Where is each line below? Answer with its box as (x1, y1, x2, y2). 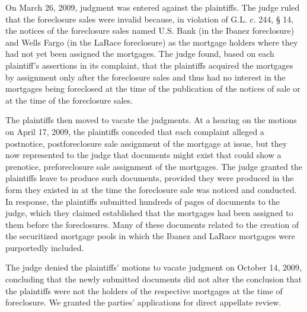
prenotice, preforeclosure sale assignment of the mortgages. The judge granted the (5, 160, 303, 172)
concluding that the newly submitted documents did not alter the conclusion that (5, 273, 302, 285)
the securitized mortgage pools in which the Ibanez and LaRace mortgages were (5, 230, 295, 242)
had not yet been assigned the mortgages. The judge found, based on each (5, 47, 274, 60)
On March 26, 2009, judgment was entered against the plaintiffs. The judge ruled (5, 1, 300, 13)
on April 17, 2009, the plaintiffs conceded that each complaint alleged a (5, 125, 264, 137)
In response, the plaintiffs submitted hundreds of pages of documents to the (5, 195, 280, 207)
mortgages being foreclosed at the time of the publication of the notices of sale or (5, 82, 300, 95)
